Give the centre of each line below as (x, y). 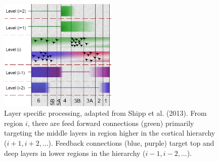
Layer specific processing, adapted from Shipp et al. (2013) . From (105, 113)
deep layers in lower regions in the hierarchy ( (75, 153)
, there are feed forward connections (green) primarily (111, 123)
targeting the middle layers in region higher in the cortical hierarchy (110, 133)
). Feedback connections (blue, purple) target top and (131, 142)
